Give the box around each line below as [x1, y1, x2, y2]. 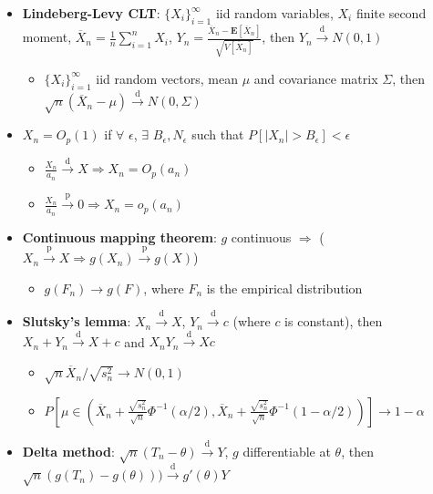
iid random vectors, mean [96, 68, 238, 87]
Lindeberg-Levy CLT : [22, 4, 160, 22]
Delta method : [22, 441, 115, 460]
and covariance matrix [253, 68, 378, 87]
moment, [22, 27, 72, 46]
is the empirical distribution [206, 278, 363, 297]
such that [191, 125, 244, 144]
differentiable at [242, 441, 331, 460]
